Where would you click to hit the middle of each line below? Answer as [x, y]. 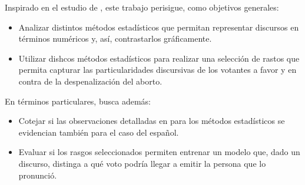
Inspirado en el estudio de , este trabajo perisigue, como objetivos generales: [142, 7]
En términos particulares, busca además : [78, 101]
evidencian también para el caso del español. [99, 132]
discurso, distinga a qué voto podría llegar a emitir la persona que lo [142, 163]
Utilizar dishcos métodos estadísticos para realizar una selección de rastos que [159, 58]
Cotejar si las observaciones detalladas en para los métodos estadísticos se [152, 121]
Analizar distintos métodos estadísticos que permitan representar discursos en [159, 27]
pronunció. [38, 175]
